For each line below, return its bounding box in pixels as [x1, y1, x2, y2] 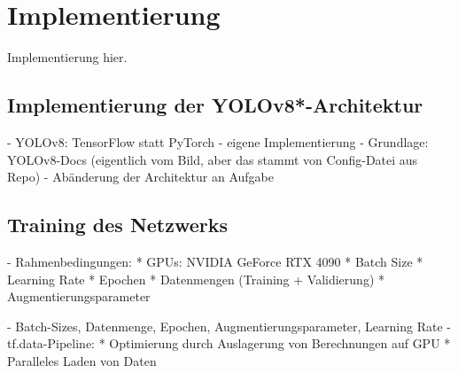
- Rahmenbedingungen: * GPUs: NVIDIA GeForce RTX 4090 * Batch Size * [7, 252, 423, 270]
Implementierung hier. [7, 48, 128, 66]
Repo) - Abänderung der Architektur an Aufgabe [7, 167, 274, 186]
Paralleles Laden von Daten [7, 351, 157, 369]
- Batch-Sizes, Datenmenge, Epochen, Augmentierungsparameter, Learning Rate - [7, 316, 451, 335]
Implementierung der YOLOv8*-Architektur [7, 91, 423, 119]
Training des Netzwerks [7, 211, 229, 238]
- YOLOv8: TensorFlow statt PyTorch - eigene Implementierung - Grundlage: [7, 132, 429, 151]
